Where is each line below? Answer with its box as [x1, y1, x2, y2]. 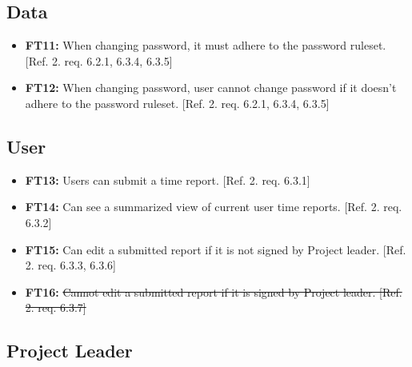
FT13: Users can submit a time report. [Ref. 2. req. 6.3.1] [25, 171, 310, 188]
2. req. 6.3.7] [25, 299, 86, 316]
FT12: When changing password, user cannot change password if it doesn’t [25, 79, 397, 96]
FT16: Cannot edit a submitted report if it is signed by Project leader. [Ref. [25, 283, 402, 300]
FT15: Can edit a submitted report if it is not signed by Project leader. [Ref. [25, 241, 406, 257]
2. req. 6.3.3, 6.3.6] [25, 257, 117, 273]
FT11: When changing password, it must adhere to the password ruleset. [25, 37, 386, 54]
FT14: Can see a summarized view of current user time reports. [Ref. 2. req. [25, 198, 402, 215]
